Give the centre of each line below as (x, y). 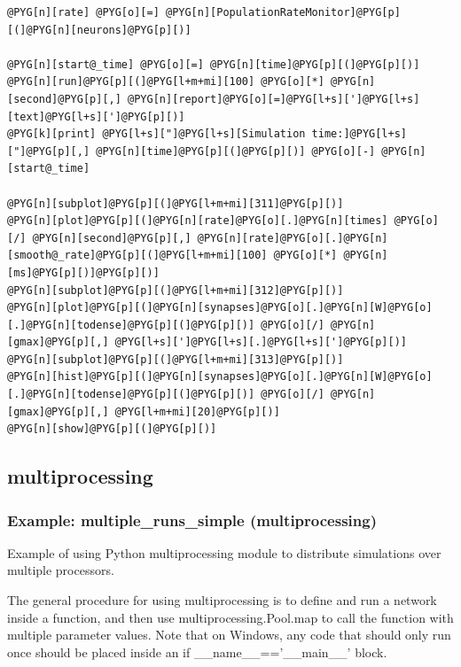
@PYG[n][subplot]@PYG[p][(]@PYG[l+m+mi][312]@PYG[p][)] (176, 290)
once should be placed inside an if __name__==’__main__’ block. (197, 651)
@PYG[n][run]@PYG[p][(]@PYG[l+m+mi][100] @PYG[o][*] (166, 82)
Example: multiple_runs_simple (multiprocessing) (192, 520)
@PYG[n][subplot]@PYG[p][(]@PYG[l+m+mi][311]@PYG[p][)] (176, 203)
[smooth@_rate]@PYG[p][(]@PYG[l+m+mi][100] (137, 256)
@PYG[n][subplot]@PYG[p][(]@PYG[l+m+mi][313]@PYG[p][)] (176, 359)
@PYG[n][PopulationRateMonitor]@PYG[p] (283, 12)
